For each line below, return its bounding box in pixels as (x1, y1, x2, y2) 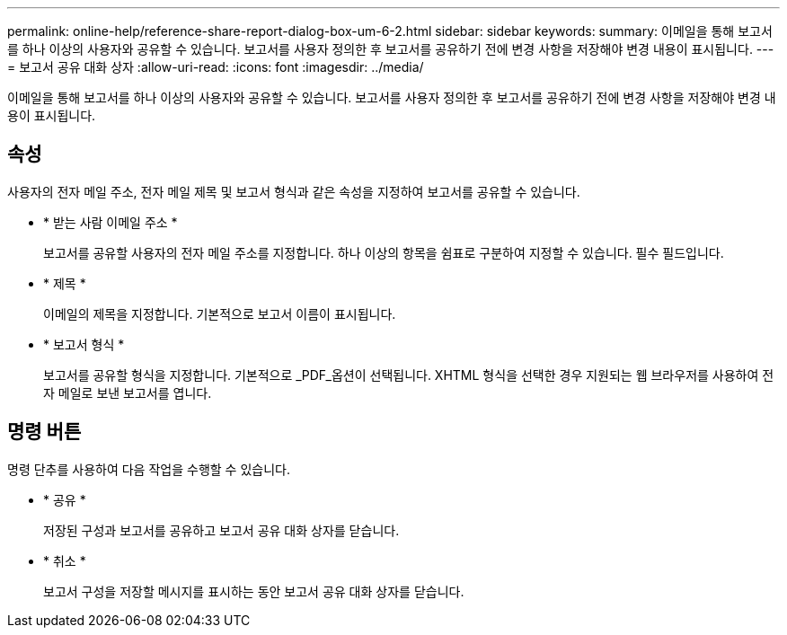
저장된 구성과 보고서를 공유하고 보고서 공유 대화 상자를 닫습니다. (43, 522, 400, 538)
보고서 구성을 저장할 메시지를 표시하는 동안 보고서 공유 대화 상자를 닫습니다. (43, 583, 464, 599)
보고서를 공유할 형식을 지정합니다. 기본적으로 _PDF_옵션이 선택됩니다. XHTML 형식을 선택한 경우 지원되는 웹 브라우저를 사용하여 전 (43, 366, 774, 383)
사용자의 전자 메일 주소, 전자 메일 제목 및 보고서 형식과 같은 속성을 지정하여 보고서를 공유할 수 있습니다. (7, 183, 580, 199)
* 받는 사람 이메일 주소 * (43, 214, 178, 230)
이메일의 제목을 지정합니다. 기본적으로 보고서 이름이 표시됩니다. (43, 305, 396, 322)
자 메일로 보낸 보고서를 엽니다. (43, 384, 212, 401)
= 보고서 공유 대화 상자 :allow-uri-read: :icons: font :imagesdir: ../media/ (7, 59, 424, 75)
